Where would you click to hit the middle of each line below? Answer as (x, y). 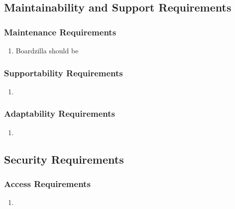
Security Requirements (64, 159)
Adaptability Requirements (59, 113)
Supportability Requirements (63, 73)
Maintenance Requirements (60, 32)
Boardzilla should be (47, 50)
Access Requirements (47, 183)
